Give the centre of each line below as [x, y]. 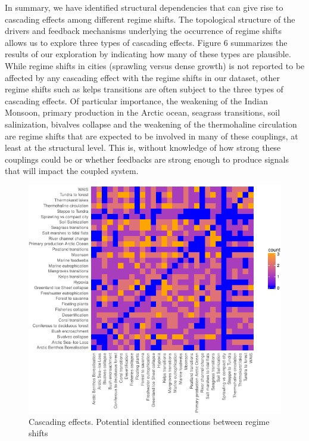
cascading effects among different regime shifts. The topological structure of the [150, 19]
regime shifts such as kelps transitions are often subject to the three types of [144, 89]
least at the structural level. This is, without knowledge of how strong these [143, 147]
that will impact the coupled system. [72, 171]
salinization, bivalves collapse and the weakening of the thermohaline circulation [151, 124]
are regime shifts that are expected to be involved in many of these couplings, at [152, 136]
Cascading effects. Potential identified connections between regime [149, 421]
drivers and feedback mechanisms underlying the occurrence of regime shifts [143, 31]
